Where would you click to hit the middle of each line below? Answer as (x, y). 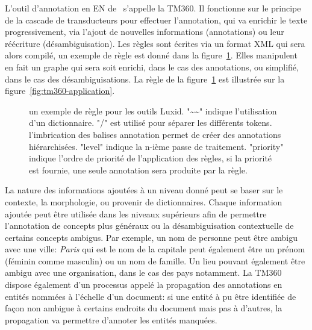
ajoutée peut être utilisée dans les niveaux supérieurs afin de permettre (136, 213)
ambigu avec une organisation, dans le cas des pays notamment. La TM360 (143, 272)
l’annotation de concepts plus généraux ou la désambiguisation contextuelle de (149, 226)
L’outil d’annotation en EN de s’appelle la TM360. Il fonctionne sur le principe (153, 8)
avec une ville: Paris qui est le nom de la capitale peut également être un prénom (155, 249)
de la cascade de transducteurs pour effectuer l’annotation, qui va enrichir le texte (156, 20)
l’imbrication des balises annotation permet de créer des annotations (155, 134)
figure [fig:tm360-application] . (60, 91)
